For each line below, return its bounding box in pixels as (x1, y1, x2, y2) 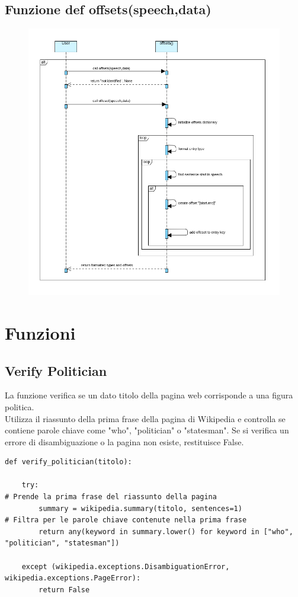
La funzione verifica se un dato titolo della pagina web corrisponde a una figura (5, 389, 293, 401)
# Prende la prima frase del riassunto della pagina (5, 493, 217, 502)
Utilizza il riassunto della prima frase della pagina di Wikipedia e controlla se (5, 412, 286, 424)
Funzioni (5, 320, 76, 344)
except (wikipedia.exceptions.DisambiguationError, (21, 562, 230, 571)
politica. (5, 400, 34, 413)
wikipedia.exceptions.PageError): (5, 574, 141, 583)
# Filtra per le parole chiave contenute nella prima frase (5, 516, 247, 525)
